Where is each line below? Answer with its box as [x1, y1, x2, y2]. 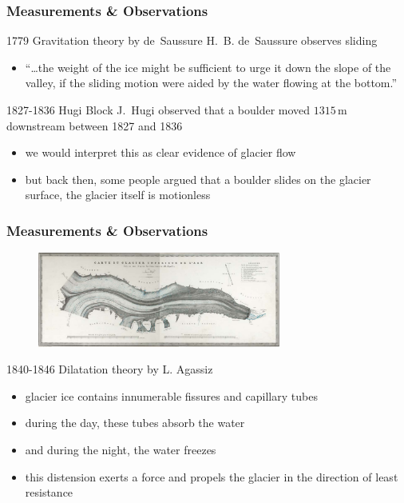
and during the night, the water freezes [25, 441, 216, 458]
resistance [25, 484, 73, 501]
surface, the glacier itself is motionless [25, 186, 211, 203]
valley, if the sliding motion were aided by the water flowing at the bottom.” [25, 74, 398, 91]
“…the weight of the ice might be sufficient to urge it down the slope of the [25, 58, 391, 75]
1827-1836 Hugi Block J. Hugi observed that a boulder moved [6, 102, 311, 118]
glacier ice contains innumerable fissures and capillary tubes [25, 387, 318, 404]
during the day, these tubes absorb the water [25, 414, 245, 431]
